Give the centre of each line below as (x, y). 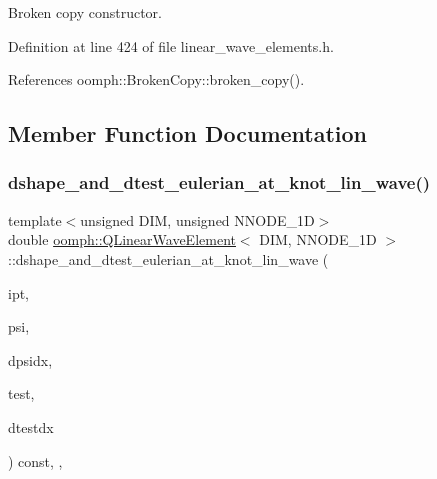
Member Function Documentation (188, 133)
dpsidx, (30, 359)
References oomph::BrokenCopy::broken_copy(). (156, 79)
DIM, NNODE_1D (318, 239)
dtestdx (31, 426)
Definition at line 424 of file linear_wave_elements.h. (171, 45)
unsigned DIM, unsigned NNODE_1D (197, 219)
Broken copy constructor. (85, 12)
